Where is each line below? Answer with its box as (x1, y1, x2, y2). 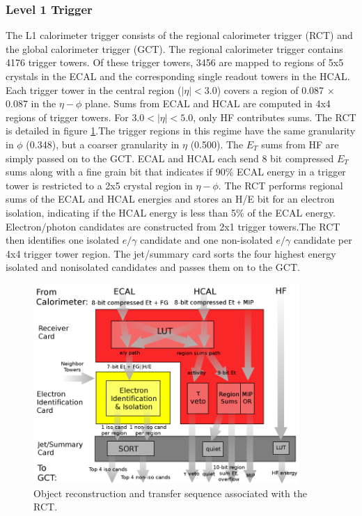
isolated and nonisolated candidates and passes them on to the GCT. (6, 260, 300, 274)
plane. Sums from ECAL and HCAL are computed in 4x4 (85, 96, 331, 111)
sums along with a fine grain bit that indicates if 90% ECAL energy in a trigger (6, 164, 346, 179)
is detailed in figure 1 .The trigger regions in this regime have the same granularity (6, 123, 356, 138)
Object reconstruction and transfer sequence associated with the (33, 485, 307, 500)
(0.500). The (190, 136, 244, 151)
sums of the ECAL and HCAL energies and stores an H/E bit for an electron (6, 191, 335, 206)
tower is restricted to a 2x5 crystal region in (6, 178, 193, 192)
